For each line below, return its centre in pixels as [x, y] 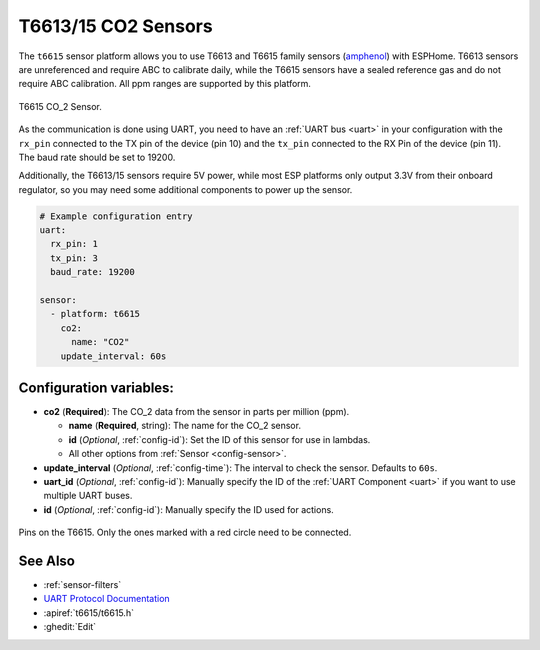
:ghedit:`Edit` [70, 627]
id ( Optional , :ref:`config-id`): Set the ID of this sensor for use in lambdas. [219, 439]
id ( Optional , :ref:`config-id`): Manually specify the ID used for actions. [188, 509]
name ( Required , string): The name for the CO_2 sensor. [185, 426]
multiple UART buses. [88, 496]
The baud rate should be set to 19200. [97, 157]
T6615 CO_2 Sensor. [60, 106]
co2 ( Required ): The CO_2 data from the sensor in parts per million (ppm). [196, 412]
